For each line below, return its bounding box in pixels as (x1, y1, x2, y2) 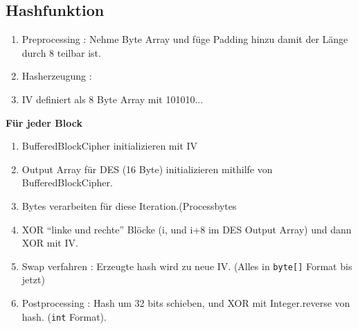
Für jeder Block (6, 115, 82, 130)
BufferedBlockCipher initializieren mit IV (21, 139, 198, 153)
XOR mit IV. (21, 235, 78, 250)
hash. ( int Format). (21, 309, 107, 323)
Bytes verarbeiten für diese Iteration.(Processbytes (21, 198, 237, 213)
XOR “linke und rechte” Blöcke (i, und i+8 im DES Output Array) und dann (21, 222, 352, 236)
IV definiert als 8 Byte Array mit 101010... (21, 91, 204, 106)
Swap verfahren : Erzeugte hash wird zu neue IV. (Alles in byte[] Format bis (21, 258, 352, 273)
